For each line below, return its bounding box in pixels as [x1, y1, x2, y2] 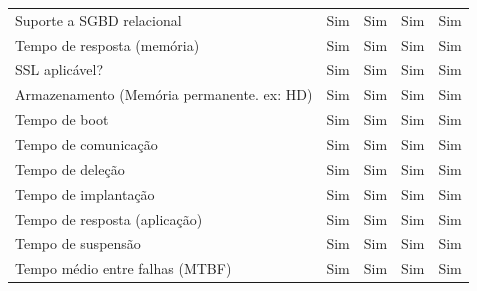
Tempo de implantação [15, 183, 155, 204]
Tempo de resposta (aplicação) [15, 208, 203, 229]
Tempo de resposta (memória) [15, 34, 200, 55]
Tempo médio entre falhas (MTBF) [15, 258, 232, 279]
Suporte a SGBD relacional [15, 9, 182, 30]
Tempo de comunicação [15, 133, 158, 154]
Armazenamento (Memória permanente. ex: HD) [15, 84, 313, 105]
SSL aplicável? [15, 59, 104, 80]
